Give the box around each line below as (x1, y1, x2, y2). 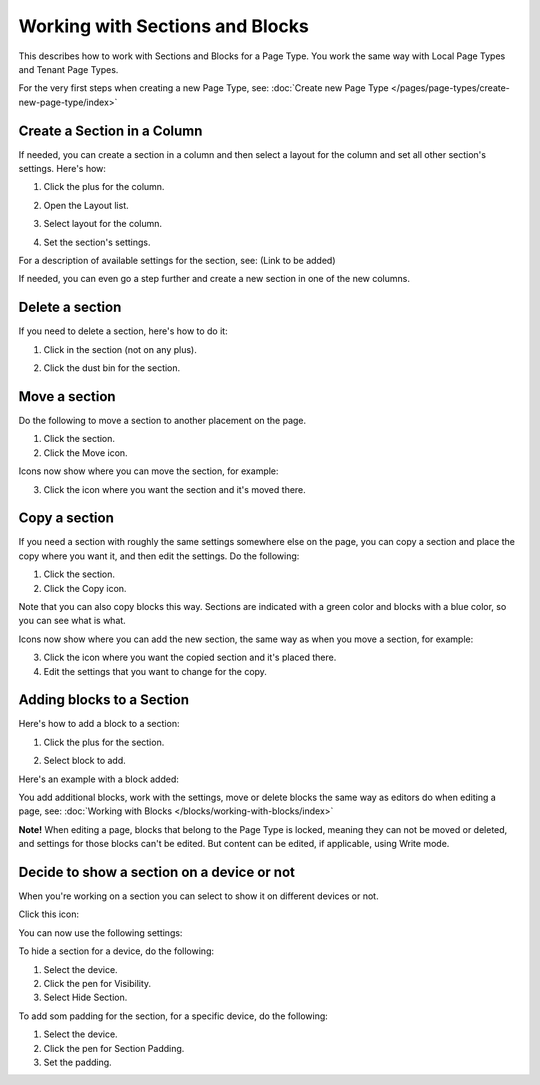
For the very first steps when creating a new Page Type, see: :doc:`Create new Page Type (18, 82, 389, 94)
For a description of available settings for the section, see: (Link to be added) (18, 254, 336, 266)
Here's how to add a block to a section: (18, 718, 180, 730)
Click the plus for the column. (43, 181, 165, 193)
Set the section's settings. (43, 236, 151, 248)
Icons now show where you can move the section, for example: (18, 465, 279, 477)
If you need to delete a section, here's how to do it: (18, 325, 229, 337)
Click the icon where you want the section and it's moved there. (43, 483, 307, 495)
